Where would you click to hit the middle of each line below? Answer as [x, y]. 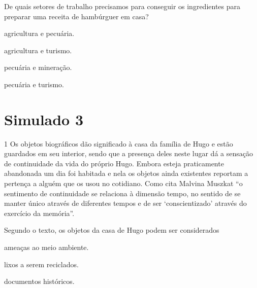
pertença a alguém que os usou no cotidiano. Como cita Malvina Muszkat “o [123, 183]
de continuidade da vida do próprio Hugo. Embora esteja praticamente [114, 163]
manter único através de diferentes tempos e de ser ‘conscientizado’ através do [125, 203]
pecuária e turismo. [34, 84]
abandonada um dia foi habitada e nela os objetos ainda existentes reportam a [126, 173]
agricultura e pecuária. [39, 33]
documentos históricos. [39, 281]
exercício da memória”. [39, 213]
